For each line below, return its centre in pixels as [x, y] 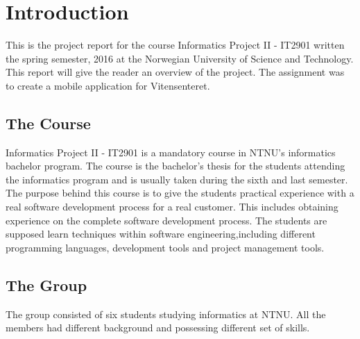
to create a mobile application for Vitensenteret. [108, 85]
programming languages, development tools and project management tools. [165, 247]
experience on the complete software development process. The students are [166, 220]
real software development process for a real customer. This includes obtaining [172, 207]
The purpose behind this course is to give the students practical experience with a [180, 193]
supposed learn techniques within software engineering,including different [161, 234]
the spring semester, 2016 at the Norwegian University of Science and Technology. [180, 58]
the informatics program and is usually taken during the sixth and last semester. [177, 179]
